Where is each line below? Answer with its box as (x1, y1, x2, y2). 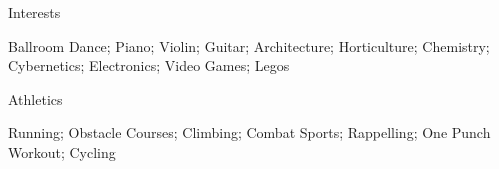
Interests (8, 2, 61, 22)
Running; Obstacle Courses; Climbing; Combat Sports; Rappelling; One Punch (8, 122, 491, 143)
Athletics (8, 88, 63, 109)
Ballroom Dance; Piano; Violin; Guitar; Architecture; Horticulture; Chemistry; (8, 35, 490, 56)
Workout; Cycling (8, 141, 116, 162)
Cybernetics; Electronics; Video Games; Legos (8, 55, 290, 76)
